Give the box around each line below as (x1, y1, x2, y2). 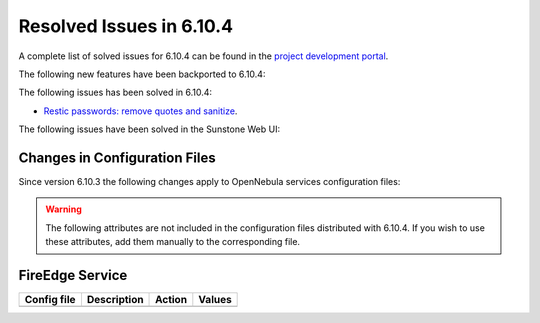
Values (198, 293, 232, 307)
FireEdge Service (18, 267, 128, 284)
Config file (24, 293, 76, 307)
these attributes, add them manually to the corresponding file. (45, 236, 300, 248)
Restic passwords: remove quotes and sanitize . (43, 105, 238, 117)
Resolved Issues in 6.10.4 (18, 15, 234, 37)
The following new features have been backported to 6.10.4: (18, 68, 266, 80)
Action (155, 293, 188, 307)
